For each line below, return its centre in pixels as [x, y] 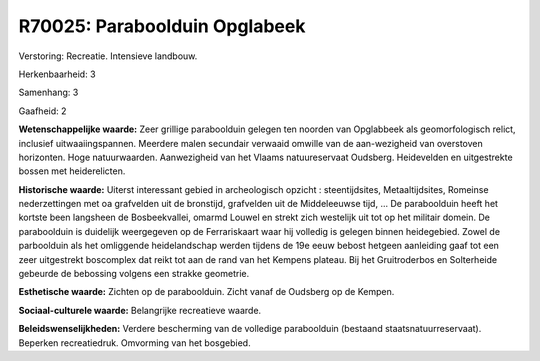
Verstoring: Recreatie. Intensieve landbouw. [108, 56]
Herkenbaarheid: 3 [57, 74]
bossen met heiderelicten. [72, 171]
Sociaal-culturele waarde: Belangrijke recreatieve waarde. [140, 310]
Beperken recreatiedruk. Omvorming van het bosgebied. [134, 342]
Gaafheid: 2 [42, 111]
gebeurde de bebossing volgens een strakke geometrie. [134, 274]
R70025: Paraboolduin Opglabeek [162, 26]
